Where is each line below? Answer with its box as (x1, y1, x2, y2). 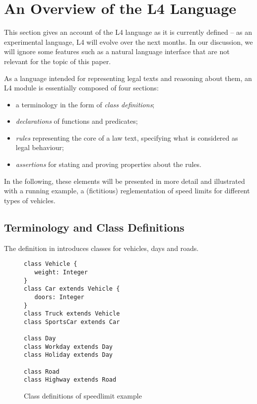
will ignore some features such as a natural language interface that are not (4, 46, 230, 57)
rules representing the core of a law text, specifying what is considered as (15, 132, 238, 143)
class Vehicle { (24, 260, 77, 268)
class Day (24, 335, 56, 342)
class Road (24, 368, 60, 375)
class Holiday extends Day (24, 351, 113, 359)
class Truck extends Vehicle (24, 310, 120, 318)
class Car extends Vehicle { (24, 285, 120, 293)
